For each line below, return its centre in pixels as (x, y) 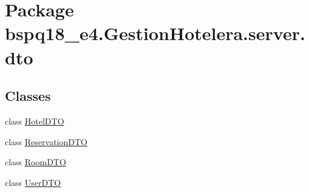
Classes (28, 96)
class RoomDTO (36, 162)
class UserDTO (33, 182)
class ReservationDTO (46, 141)
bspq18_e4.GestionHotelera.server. (155, 33)
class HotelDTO (35, 121)
